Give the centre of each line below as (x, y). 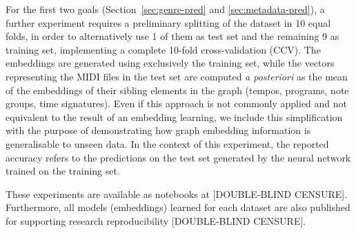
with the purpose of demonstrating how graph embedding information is (158, 130)
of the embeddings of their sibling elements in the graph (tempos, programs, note (177, 90)
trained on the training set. (63, 171)
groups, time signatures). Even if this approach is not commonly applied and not (177, 103)
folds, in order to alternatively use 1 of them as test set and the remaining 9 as (172, 36)
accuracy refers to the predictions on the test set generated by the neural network (178, 157)
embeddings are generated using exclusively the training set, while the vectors (170, 63)
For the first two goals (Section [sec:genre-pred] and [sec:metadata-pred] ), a (165, 9)
